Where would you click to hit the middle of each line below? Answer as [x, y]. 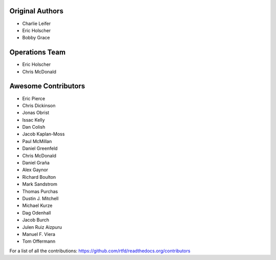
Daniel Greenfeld [40, 149]
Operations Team [38, 52]
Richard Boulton [39, 177]
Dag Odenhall [37, 212]
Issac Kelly [34, 120]
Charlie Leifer [37, 23]
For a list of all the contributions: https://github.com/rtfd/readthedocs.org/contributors [100, 251]
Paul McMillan [37, 141]
